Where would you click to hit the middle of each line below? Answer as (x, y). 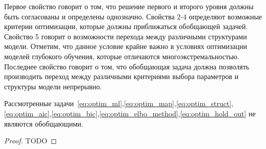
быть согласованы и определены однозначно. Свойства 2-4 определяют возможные (133, 16)
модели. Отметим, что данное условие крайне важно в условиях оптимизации (126, 46)
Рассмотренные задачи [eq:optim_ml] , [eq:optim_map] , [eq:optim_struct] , (119, 103)
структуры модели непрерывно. (53, 86)
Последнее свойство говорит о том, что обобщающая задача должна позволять (127, 66)
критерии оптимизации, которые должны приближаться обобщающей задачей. (126, 26)
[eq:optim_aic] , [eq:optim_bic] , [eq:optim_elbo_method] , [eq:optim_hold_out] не (130, 113)
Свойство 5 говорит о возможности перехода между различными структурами (126, 36)
